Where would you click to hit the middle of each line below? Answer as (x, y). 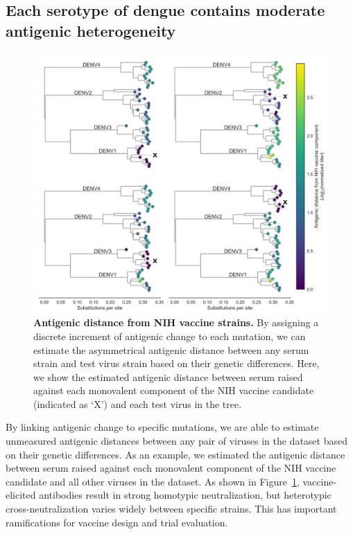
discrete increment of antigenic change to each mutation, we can (170, 336)
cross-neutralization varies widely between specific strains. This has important (171, 509)
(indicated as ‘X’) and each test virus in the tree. (138, 403)
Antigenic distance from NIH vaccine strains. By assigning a (176, 322)
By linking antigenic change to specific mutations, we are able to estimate (162, 427)
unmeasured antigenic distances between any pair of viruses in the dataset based (176, 441)
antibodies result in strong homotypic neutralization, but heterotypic (185, 495)
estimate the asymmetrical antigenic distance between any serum (171, 349)
